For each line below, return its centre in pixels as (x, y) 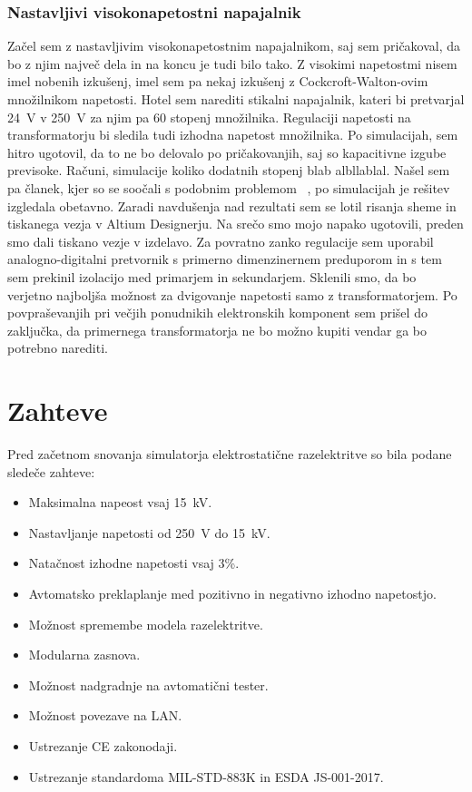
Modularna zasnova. (84, 655)
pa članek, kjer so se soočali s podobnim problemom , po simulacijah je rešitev (229, 187)
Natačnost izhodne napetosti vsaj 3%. (134, 563)
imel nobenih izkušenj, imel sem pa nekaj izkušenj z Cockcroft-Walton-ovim (218, 81)
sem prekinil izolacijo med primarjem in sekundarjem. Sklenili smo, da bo (212, 276)
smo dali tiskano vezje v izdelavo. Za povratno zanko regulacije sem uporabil (221, 241)
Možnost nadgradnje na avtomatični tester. (148, 684)
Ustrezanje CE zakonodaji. (103, 745)
